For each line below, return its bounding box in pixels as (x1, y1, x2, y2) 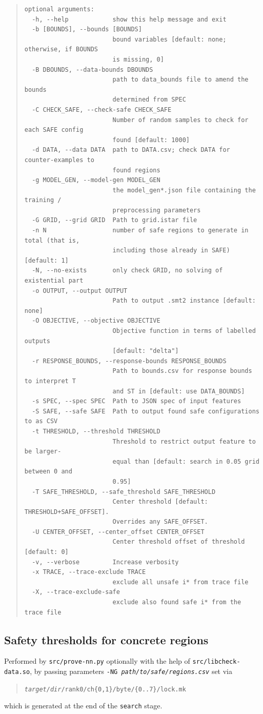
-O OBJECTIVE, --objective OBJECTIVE (32, 317, 160, 325)
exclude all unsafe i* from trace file (112, 578, 249, 586)
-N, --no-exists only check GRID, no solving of (32, 267, 223, 274)
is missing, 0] (112, 55, 164, 63)
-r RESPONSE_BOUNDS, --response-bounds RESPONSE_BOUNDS (32, 357, 227, 365)
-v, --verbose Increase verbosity (32, 558, 179, 566)
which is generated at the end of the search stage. (4, 700, 163, 711)
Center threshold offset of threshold (112, 538, 245, 546)
